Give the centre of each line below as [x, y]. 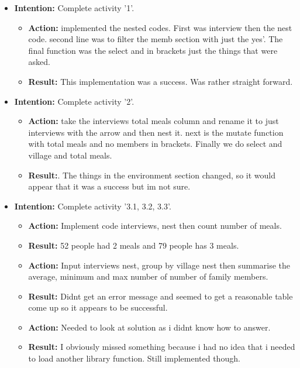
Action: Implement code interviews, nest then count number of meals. [155, 226]
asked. [39, 62]
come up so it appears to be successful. [98, 307]
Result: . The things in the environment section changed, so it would [152, 175]
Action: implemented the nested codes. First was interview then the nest [160, 27]
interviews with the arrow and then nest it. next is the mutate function [156, 132]
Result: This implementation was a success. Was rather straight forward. [161, 81]
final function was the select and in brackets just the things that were [153, 50]
